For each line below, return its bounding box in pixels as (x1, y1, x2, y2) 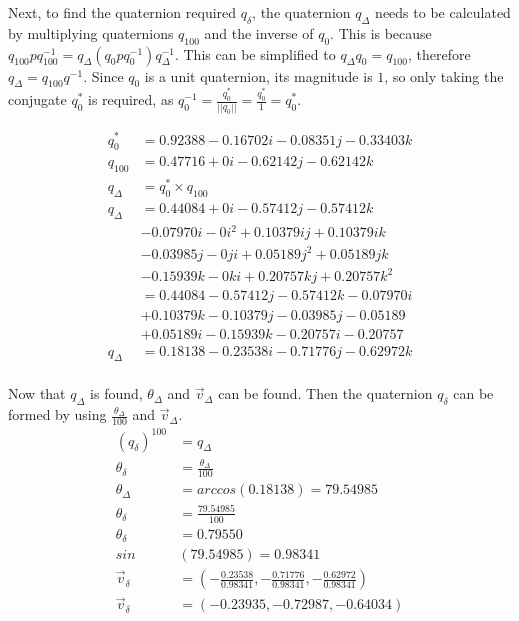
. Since (83, 65, 124, 86)
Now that (8, 383, 66, 404)
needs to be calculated (375, 2, 511, 22)
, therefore (407, 43, 471, 64)
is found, (90, 383, 143, 404)
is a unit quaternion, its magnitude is (144, 65, 373, 86)
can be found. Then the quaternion (218, 383, 433, 404)
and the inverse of (204, 22, 314, 43)
